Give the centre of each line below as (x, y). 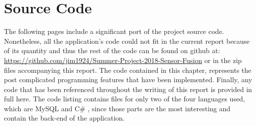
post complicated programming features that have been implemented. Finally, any (128, 79)
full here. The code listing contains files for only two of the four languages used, (125, 99)
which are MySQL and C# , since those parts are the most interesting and (117, 108)
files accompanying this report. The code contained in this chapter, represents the (128, 70)
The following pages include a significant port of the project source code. (114, 31)
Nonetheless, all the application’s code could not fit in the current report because (127, 41)
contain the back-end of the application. (64, 118)
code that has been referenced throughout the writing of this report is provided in (128, 89)
